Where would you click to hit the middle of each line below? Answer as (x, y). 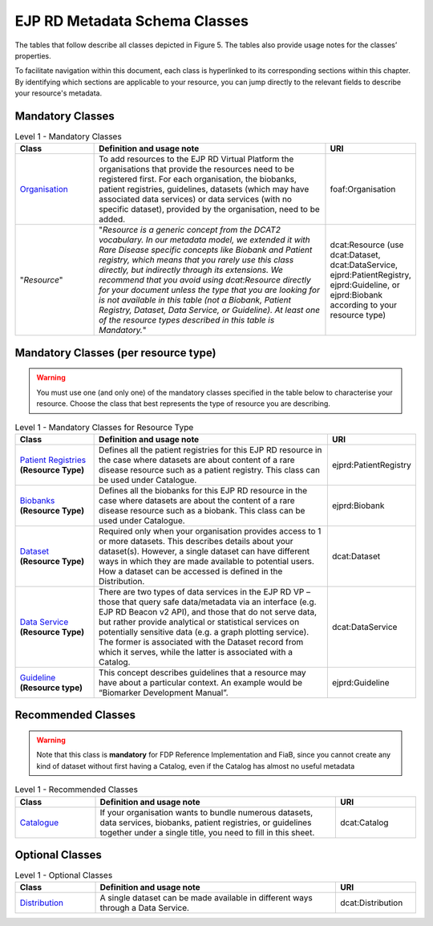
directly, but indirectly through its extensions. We (191, 270)
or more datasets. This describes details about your (196, 541)
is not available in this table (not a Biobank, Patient (195, 300)
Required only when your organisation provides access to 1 (210, 531)
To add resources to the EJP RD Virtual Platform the (196, 159)
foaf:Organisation (363, 189)
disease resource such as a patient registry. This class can (210, 469)
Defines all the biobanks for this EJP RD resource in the (203, 490)
